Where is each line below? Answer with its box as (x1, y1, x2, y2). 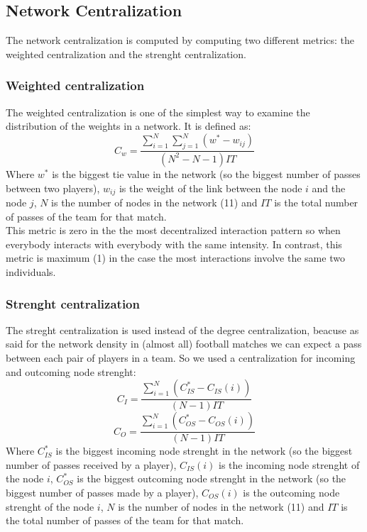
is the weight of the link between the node (119, 180, 302, 195)
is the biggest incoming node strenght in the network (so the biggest (55, 443, 353, 458)
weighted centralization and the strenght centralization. (6, 46, 246, 61)
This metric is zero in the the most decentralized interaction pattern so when (6, 223, 341, 238)
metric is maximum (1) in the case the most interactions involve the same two (6, 250, 345, 265)
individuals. (6, 264, 56, 279)
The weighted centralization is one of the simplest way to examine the (6, 104, 310, 119)
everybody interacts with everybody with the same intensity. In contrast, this (6, 236, 342, 251)
